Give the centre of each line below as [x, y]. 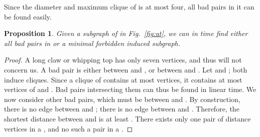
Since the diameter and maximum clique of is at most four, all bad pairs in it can [129, 6]
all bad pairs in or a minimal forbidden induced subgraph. [92, 43]
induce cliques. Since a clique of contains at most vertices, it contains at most [123, 79]
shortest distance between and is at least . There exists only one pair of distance [127, 118]
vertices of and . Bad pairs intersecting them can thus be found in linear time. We [130, 89]
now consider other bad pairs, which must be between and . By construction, [122, 99]
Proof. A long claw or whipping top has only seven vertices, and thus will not [123, 60]
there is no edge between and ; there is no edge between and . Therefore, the [122, 109]
